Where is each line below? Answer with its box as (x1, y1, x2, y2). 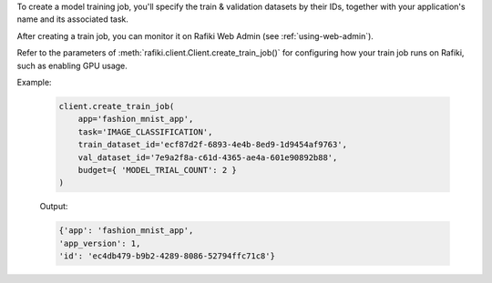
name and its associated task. (16, 14, 129, 25)
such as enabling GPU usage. (16, 60, 128, 71)
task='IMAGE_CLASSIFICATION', (77, 126, 213, 136)
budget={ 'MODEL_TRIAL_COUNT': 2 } (77, 165, 237, 175)
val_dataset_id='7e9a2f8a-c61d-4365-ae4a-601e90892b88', (77, 152, 338, 163)
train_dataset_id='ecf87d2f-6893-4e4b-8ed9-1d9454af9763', (77, 139, 348, 150)
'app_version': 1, (58, 238, 141, 248)
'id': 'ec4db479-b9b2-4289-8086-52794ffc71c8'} (58, 251, 275, 261)
